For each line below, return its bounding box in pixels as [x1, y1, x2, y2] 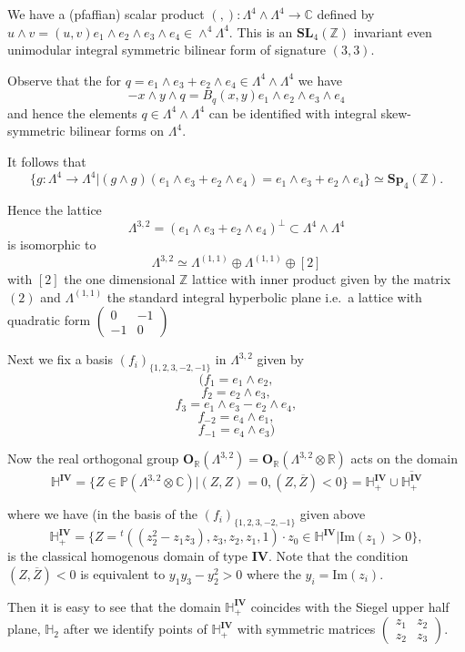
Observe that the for [7, 70, 121, 89]
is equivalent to [80, 564, 166, 583]
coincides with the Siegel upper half [250, 596, 450, 616]
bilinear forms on [69, 121, 165, 140]
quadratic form [7, 311, 91, 330]
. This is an [228, 22, 293, 41]
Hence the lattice [7, 199, 102, 219]
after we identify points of [63, 619, 207, 638]
